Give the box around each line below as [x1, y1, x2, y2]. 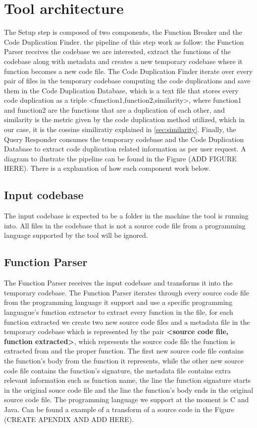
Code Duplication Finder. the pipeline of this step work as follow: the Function [4, 36, 244, 47]
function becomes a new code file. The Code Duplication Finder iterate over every [4, 66, 253, 76]
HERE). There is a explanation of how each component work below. [4, 163, 211, 173]
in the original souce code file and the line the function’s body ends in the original [4, 384, 254, 395]
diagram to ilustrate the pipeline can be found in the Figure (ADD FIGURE [4, 153, 237, 163]
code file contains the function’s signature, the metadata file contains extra [4, 365, 231, 375]
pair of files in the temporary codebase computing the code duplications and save [4, 75, 251, 86]
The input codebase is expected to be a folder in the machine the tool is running [4, 211, 249, 221]
